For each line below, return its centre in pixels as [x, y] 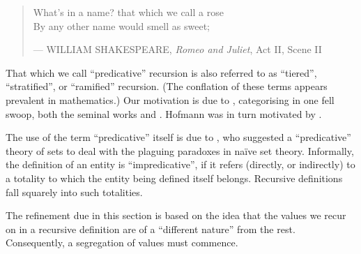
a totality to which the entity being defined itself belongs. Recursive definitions [174, 178]
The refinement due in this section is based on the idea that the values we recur [176, 215]
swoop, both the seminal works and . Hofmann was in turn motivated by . [164, 113]
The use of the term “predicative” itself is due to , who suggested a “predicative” [178, 137]
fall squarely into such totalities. [74, 192]
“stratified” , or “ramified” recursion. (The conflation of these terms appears [167, 86]
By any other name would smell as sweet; [121, 25]
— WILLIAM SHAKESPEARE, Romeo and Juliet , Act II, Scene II [177, 49]
